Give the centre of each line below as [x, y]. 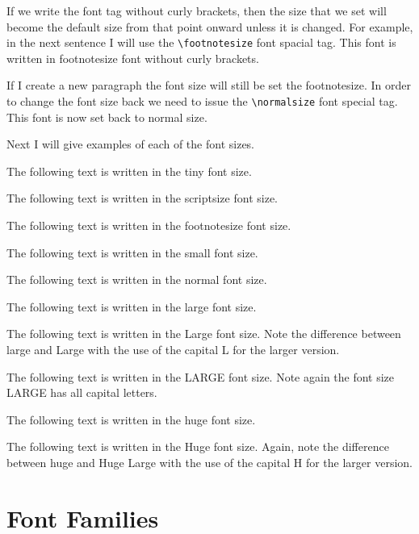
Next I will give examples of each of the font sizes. [131, 144]
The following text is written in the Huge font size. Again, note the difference [198, 446]
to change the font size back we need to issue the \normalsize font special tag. [202, 101]
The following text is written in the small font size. [132, 252]
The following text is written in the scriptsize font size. [142, 198]
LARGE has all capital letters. [82, 392]
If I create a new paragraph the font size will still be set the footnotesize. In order [209, 85]
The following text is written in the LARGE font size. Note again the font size [201, 376]
